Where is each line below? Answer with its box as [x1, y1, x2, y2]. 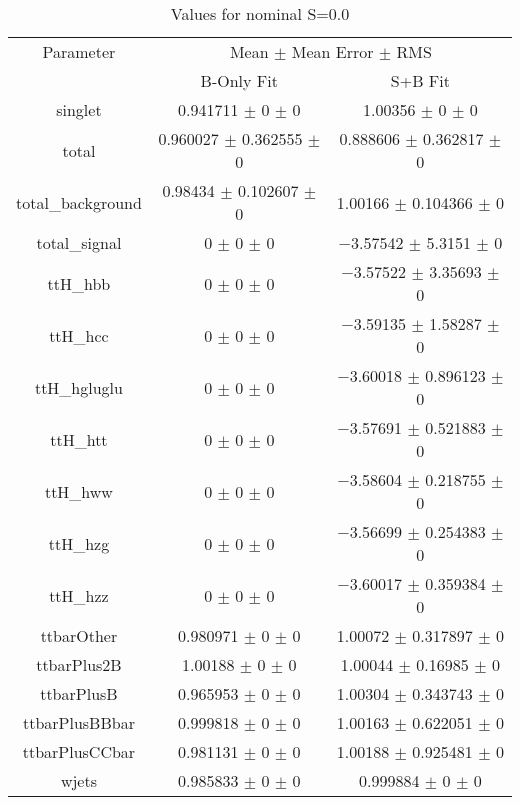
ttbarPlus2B [36, 653, 122, 676]
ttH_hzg [48, 531, 110, 555]
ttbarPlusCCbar [22, 740, 136, 763]
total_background [16, 190, 142, 214]
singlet [56, 98, 102, 121]
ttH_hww [44, 479, 113, 503]
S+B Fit [390, 69, 450, 92]
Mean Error [291, 40, 374, 63]
